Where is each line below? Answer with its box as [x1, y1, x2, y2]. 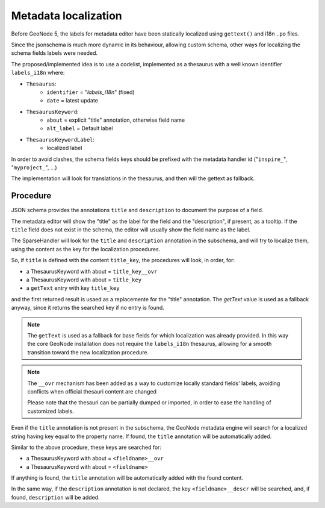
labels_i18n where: [11, 69, 65, 77]
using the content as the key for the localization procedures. [11, 245, 161, 252]
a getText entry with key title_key [26, 284, 120, 292]
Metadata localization [11, 9, 123, 22]
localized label [46, 145, 82, 152]
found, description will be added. [11, 494, 100, 501]
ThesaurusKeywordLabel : [26, 136, 95, 143]
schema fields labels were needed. [11, 49, 98, 57]
